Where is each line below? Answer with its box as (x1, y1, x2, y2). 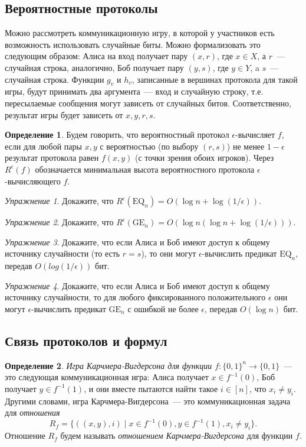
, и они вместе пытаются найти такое (84, 382, 218, 394)
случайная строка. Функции (5, 73, 104, 85)
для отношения (5, 406, 60, 419)
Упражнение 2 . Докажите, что (5, 216, 114, 228)
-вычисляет (235, 128, 275, 141)
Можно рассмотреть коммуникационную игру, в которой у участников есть (5, 27, 275, 39)
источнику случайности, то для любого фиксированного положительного (5, 291, 266, 303)
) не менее (226, 140, 265, 152)
